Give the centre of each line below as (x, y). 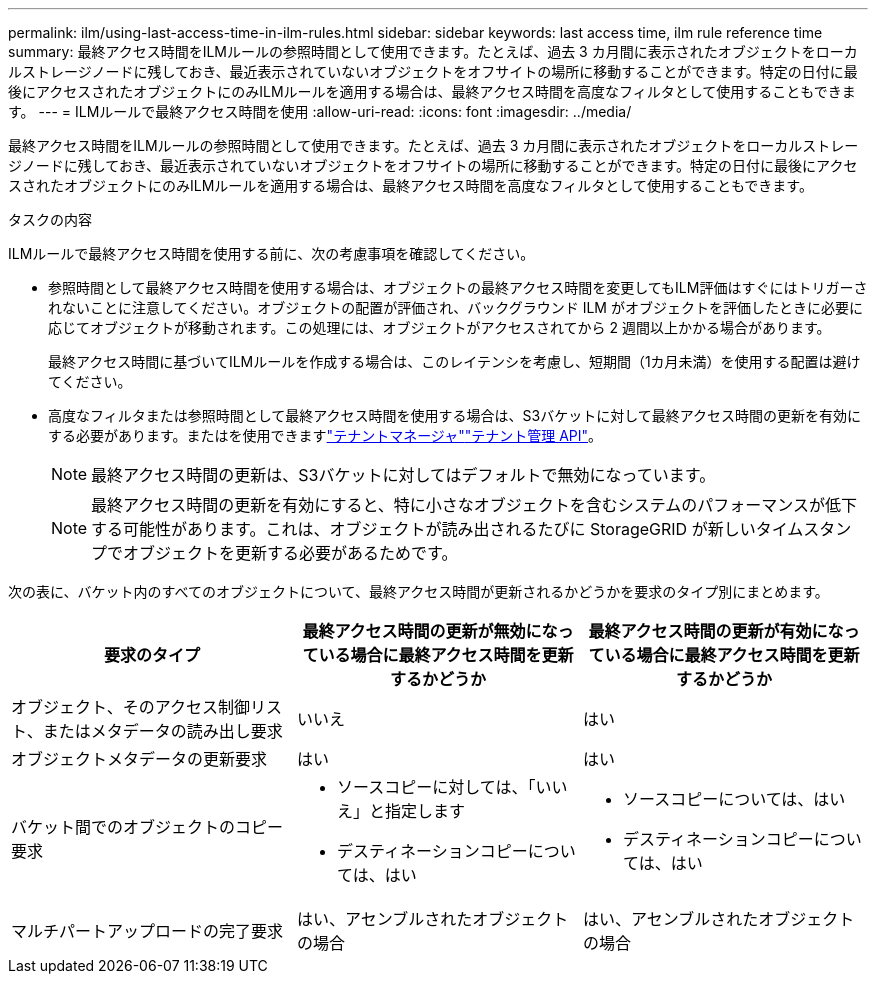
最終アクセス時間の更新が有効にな (716, 631)
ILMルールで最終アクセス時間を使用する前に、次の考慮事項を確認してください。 (271, 253)
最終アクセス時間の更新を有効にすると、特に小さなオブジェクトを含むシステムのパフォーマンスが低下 (474, 505)
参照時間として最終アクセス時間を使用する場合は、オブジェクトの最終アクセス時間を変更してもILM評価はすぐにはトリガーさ (458, 287)
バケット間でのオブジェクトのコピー (147, 827)
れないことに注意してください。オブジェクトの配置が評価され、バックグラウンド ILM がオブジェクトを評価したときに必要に (455, 307)
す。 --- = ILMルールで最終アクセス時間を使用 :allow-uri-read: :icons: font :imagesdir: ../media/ (320, 111)
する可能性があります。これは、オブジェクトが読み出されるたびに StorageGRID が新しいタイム (447, 529)
